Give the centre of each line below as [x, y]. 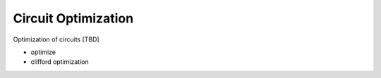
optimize [43, 52]
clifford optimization [60, 62]
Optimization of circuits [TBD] [56, 39]
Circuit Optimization [73, 18]
